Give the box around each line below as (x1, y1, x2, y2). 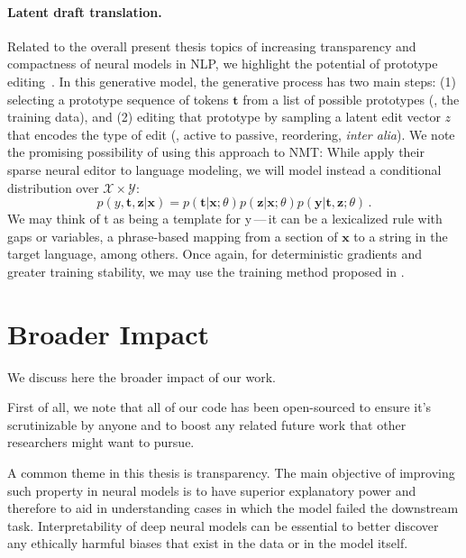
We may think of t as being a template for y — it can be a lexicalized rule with (7, 209, 443, 228)
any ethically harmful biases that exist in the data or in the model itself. (7, 534, 408, 553)
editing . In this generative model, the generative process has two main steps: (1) (7, 71, 456, 90)
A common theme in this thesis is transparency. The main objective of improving (7, 463, 455, 482)
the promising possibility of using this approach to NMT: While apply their (7, 142, 425, 161)
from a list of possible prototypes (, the (242, 89, 460, 108)
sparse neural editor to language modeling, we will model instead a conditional (7, 160, 442, 178)
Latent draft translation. (7, 2, 162, 21)
